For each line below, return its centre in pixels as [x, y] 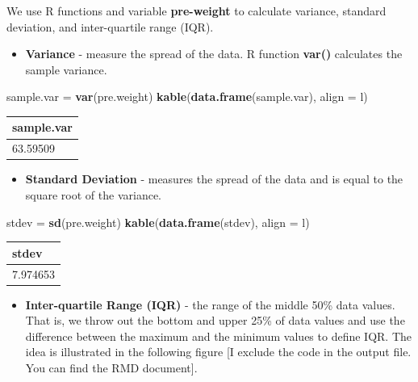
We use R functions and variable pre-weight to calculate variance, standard [196, 10]
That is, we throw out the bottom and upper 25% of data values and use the [215, 320]
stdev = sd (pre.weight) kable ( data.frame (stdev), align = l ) [158, 222]
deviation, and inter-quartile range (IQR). [110, 26]
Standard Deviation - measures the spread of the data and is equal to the [214, 179]
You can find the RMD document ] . [111, 367]
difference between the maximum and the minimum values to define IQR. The [218, 336]
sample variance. [66, 69]
